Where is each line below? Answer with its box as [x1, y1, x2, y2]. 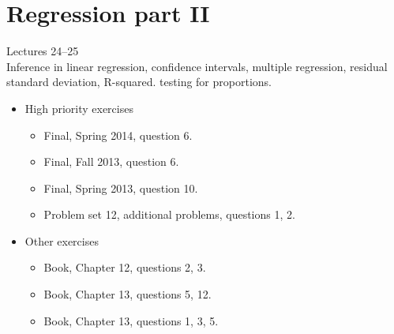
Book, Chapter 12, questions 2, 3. [43, 259, 206, 276]
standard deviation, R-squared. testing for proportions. [6, 73, 272, 90]
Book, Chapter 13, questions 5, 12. [43, 286, 212, 302]
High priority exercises [24, 99, 133, 116]
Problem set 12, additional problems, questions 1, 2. [43, 206, 295, 223]
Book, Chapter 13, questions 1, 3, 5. [43, 312, 219, 328]
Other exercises [24, 232, 99, 249]
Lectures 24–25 [6, 43, 79, 59]
